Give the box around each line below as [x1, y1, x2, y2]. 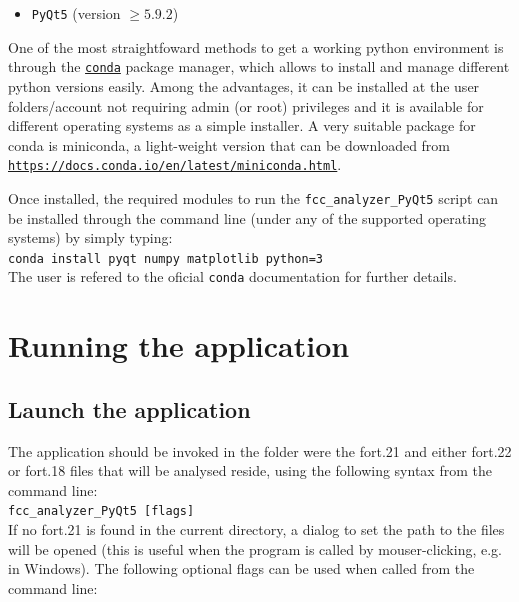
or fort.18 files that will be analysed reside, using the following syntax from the [8, 460, 492, 481]
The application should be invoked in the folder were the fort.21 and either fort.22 [8, 440, 512, 461]
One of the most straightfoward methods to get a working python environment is [8, 36, 504, 57]
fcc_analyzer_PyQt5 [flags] [8, 504, 195, 519]
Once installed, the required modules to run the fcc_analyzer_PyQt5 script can [8, 187, 499, 208]
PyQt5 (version [31, 3, 121, 23]
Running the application [8, 325, 350, 366]
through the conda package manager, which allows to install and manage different [8, 56, 510, 77]
